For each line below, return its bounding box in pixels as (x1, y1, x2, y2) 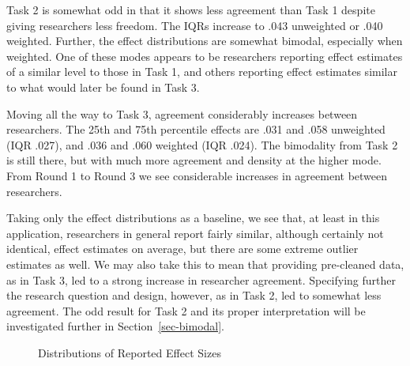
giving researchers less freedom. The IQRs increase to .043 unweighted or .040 (6, 17, 383, 33)
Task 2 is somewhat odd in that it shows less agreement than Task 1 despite (6, 2, 375, 17)
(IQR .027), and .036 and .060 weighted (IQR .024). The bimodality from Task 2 (6, 136, 398, 153)
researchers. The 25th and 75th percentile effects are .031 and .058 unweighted (6, 121, 386, 138)
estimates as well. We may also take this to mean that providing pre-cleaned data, (6, 255, 404, 272)
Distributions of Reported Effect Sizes (38, 344, 221, 360)
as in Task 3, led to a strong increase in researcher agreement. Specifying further (6, 271, 397, 288)
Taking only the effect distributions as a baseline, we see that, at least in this (6, 209, 380, 226)
